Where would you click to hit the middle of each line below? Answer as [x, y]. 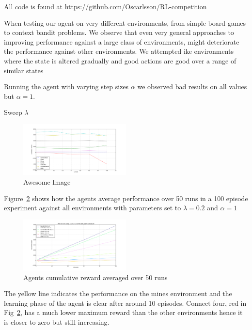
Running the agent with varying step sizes [66, 86]
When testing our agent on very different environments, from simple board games [125, 23]
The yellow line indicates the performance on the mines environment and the [118, 293]
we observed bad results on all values [192, 86]
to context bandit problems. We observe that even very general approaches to [119, 32]
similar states [24, 70]
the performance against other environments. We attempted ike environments [119, 51]
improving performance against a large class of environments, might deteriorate [122, 41]
